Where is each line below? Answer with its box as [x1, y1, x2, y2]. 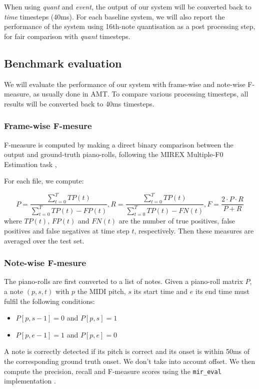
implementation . [4, 375, 56, 386]
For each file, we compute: [4, 175, 84, 186]
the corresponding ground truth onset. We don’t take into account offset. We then [4, 355, 255, 366]
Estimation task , [4, 158, 57, 169]
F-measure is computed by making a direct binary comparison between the [4, 139, 233, 149]
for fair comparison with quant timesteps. [4, 30, 130, 41]
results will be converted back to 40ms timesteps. [4, 98, 154, 108]
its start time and [133, 286, 188, 296]
